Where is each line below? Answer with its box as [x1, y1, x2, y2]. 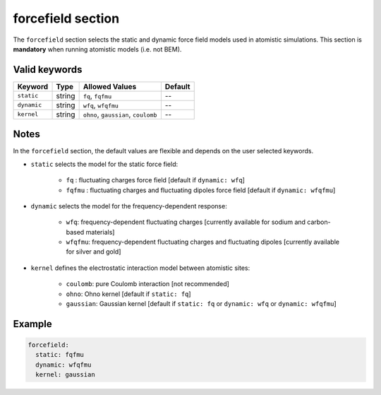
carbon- [307, 218, 331, 226]
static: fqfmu [35, 350, 85, 359]
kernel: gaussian [35, 371, 95, 379]
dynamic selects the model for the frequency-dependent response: [30, 201, 227, 210]
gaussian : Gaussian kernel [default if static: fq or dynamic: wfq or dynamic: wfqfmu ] [66, 300, 337, 308]
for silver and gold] [66, 247, 121, 256]
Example [13, 318, 52, 330]
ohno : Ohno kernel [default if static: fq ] [66, 290, 191, 298]
